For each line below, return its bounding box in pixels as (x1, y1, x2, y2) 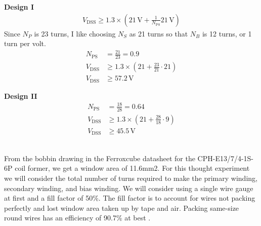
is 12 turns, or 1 (202, 28, 252, 39)
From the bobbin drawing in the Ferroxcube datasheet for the (4, 153, 195, 163)
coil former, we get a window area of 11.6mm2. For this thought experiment (15, 163, 250, 173)
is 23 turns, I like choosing (34, 28, 116, 39)
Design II (4, 90, 37, 101)
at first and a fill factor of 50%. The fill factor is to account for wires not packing (4, 193, 255, 203)
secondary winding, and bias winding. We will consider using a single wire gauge (4, 182, 253, 193)
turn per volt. (4, 38, 46, 49)
